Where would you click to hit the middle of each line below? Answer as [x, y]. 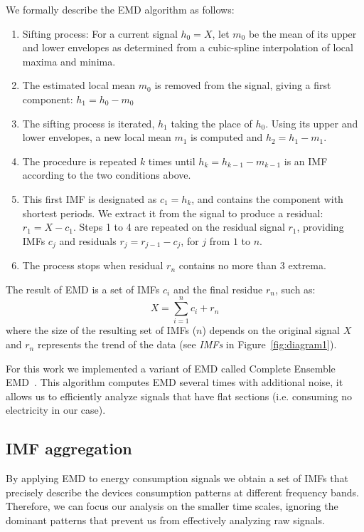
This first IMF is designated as [90, 198]
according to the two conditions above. [107, 175]
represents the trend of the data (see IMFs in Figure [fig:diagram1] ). [187, 344]
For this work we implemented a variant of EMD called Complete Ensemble [171, 368]
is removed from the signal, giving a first [243, 85]
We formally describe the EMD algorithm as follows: [120, 9]
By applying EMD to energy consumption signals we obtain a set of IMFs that [177, 478]
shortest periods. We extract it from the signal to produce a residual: [173, 213]
